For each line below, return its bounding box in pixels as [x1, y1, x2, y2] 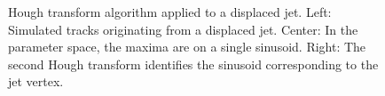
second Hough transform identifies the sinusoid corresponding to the [8, 54, 379, 73]
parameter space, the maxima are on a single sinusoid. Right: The [8, 37, 366, 56]
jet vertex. [8, 72, 64, 91]
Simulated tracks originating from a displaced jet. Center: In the [8, 20, 358, 38]
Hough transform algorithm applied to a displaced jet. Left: [8, 3, 332, 20]
